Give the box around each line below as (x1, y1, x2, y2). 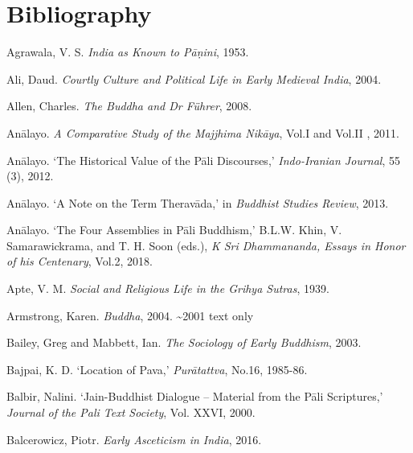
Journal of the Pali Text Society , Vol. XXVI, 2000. (6, 404, 256, 421)
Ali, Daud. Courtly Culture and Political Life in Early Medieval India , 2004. (6, 70, 382, 87)
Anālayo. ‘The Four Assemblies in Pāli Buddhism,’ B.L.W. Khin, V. (6, 221, 342, 238)
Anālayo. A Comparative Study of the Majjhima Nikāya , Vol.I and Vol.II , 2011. (6, 124, 399, 141)
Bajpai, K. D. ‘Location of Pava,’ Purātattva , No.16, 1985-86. (6, 360, 308, 377)
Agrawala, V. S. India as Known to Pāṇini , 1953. (6, 43, 249, 60)
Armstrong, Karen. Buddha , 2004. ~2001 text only (6, 307, 254, 323)
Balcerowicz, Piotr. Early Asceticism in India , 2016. (6, 430, 262, 447)
